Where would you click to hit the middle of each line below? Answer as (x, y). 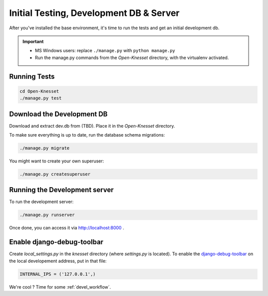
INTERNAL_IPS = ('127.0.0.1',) (58, 274)
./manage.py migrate (44, 148)
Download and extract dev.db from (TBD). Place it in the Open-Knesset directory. (92, 126)
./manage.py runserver (47, 215)
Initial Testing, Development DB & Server (94, 13)
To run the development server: (41, 202)
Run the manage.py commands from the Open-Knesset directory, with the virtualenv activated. (132, 58)
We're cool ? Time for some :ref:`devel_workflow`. (60, 287)
